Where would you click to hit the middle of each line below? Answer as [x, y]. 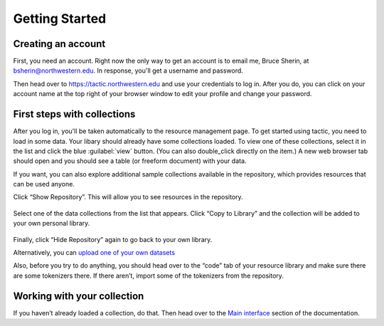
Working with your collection [79, 296]
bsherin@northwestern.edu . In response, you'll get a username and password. [128, 70]
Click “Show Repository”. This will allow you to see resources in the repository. [128, 197]
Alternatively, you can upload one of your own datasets [94, 253]
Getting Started [60, 19]
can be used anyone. [44, 184]
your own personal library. [52, 224]
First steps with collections [74, 114]
